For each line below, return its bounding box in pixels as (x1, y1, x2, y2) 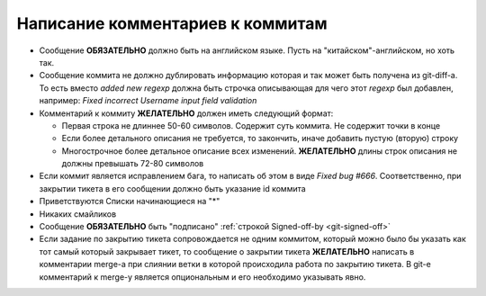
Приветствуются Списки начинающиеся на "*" (39, 196, 220, 207)
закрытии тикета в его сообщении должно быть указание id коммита (39, 183, 306, 193)
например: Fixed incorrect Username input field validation (39, 95, 257, 106)
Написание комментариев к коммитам (16, 13, 328, 33)
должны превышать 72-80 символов (61, 158, 204, 169)
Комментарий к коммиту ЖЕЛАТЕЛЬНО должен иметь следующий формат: (39, 108, 334, 119)
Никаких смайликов (39, 208, 117, 220)
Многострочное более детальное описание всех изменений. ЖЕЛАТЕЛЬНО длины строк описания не (61, 145, 458, 157)
